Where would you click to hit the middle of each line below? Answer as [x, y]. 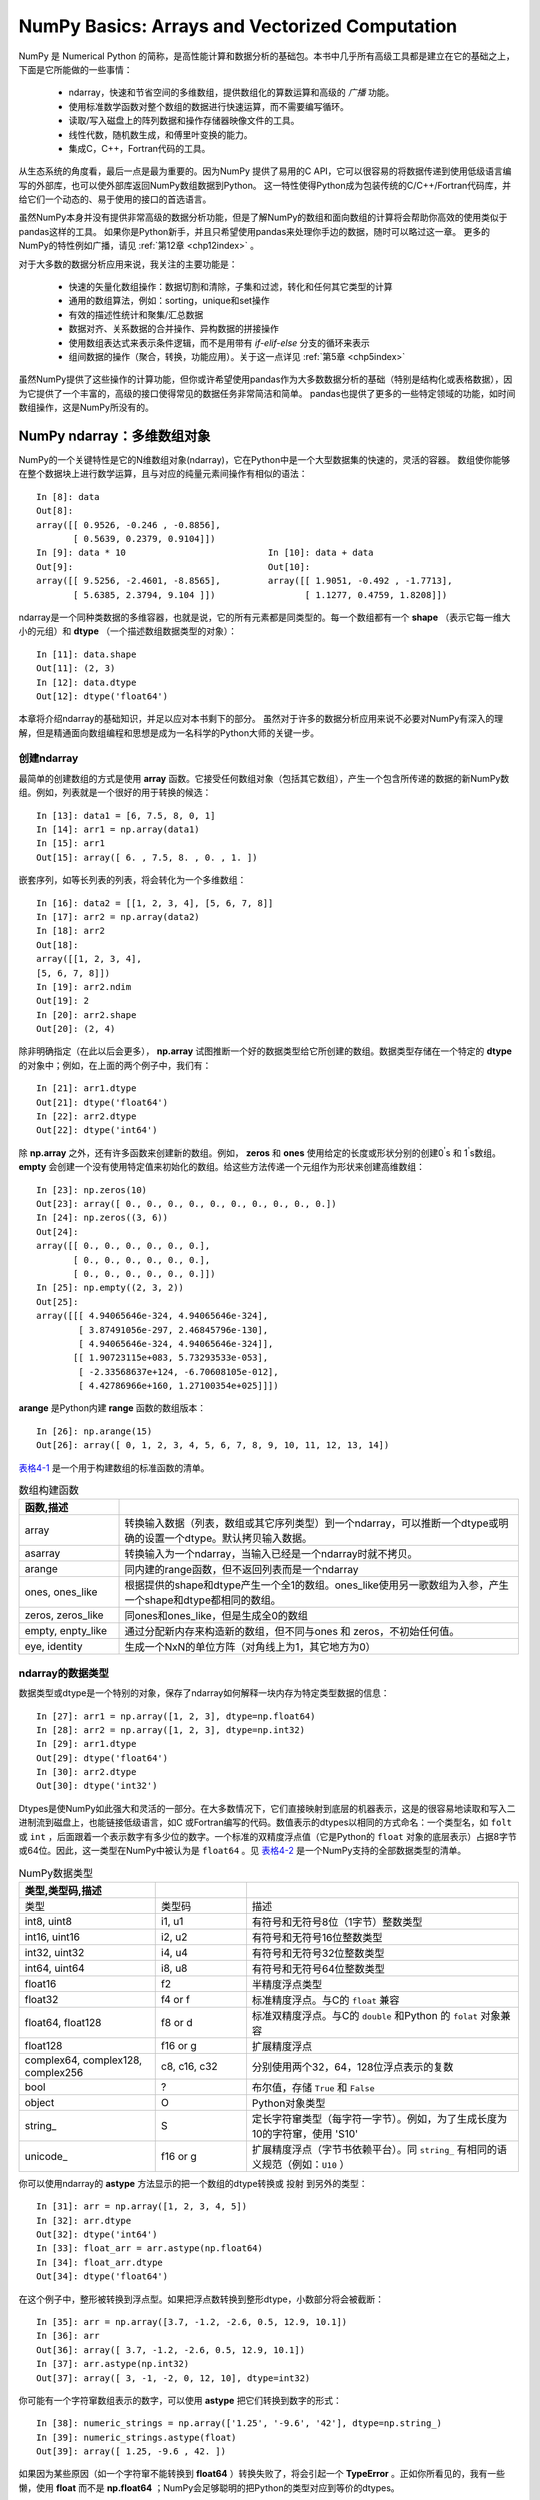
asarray [42, 1553]
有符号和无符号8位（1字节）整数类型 [337, 1922]
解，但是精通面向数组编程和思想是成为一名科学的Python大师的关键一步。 [169, 732]
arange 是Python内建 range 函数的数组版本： [112, 1408]
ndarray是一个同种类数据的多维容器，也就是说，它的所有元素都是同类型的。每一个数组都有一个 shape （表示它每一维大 [264, 617]
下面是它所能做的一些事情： [75, 69]
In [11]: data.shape [86, 654]
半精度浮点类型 [287, 1984]
